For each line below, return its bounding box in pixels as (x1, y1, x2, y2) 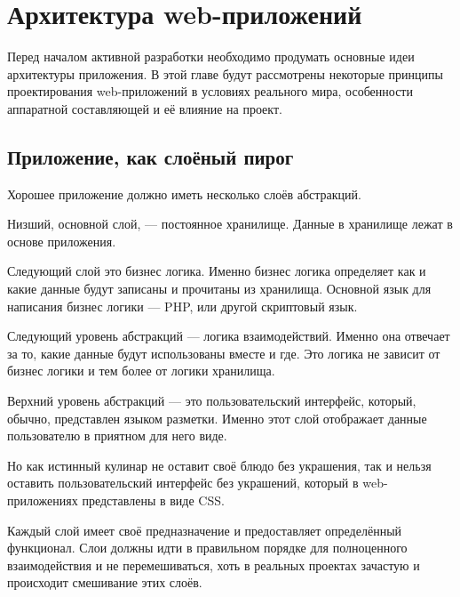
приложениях (7, 491, 78, 510)
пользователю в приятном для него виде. (7, 426, 227, 445)
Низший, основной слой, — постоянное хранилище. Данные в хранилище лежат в (7, 214, 453, 233)
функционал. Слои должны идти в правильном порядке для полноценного (7, 538, 408, 557)
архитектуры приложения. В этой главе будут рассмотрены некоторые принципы (7, 64, 443, 83)
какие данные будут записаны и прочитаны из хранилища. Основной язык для (7, 279, 432, 298)
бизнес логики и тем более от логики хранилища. (7, 361, 275, 380)
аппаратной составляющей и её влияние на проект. (7, 99, 282, 117)
